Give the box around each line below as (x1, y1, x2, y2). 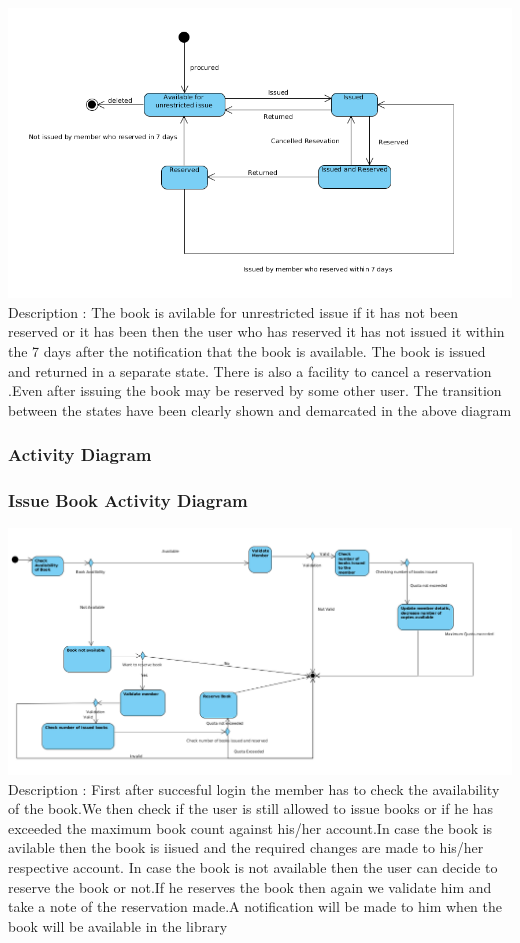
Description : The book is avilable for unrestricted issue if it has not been (8, 301, 458, 322)
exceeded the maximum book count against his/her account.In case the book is (8, 817, 493, 838)
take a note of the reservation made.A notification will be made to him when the (8, 896, 503, 917)
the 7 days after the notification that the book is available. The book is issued (8, 340, 486, 361)
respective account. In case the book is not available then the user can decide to (8, 856, 498, 877)
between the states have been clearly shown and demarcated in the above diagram (8, 399, 512, 420)
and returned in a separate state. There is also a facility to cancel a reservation (8, 360, 492, 381)
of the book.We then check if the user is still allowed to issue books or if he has (8, 798, 494, 819)
